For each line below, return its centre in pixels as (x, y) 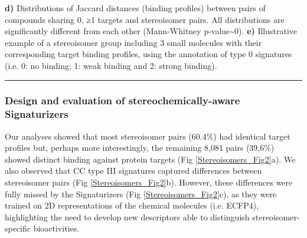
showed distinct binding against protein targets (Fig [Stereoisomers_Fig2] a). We (150, 159)
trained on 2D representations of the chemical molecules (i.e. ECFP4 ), (132, 205)
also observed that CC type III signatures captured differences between (133, 171)
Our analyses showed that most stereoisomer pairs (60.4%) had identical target (148, 136)
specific (18, 228)
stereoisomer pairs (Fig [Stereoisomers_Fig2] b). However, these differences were (149, 182)
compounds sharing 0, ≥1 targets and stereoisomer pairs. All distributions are (145, 19)
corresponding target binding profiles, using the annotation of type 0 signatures (148, 54)
